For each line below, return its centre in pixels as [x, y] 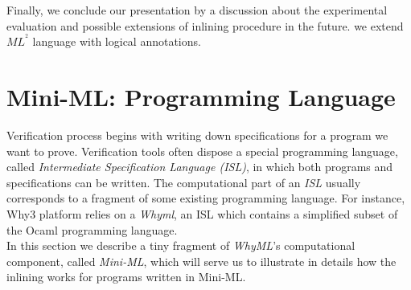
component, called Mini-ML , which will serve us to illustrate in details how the [201, 261]
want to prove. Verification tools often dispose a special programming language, [202, 151]
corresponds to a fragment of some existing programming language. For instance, [206, 198]
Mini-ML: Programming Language [201, 97]
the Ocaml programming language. [92, 229]
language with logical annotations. [117, 41]
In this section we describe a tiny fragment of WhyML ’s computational [181, 245]
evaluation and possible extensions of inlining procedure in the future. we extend [205, 25]
